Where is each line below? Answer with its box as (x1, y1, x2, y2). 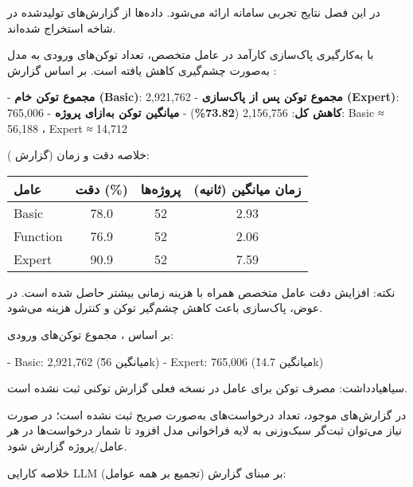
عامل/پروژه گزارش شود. (7, 437, 127, 454)
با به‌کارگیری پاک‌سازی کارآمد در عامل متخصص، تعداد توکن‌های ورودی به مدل (7, 46, 374, 63)
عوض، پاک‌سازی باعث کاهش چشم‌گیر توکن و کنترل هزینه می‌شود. (7, 299, 323, 316)
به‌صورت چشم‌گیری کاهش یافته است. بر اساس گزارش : (7, 61, 277, 78)
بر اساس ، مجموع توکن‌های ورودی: (7, 325, 174, 342)
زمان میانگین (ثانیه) (193, 179, 302, 198)
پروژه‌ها (140, 179, 181, 198)
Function (14, 226, 63, 245)
